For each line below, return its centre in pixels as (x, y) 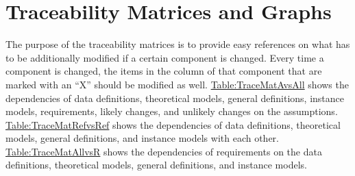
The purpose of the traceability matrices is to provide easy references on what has (178, 44)
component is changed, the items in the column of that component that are (164, 71)
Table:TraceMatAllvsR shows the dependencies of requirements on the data (164, 151)
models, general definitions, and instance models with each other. (142, 138)
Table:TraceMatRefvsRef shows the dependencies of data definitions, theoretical (173, 124)
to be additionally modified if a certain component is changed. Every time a (165, 57)
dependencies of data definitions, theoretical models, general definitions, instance (175, 98)
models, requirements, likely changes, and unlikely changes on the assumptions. (172, 111)
